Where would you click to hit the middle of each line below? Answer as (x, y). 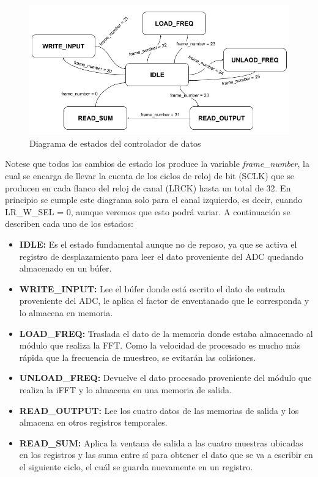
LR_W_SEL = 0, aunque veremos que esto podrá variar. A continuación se (148, 211)
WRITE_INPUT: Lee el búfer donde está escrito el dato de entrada (152, 288)
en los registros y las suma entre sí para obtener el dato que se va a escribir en (166, 455)
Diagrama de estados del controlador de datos (115, 143)
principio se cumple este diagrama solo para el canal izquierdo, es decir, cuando (154, 200)
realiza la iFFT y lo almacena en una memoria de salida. (125, 389)
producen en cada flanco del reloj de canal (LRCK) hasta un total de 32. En (148, 187)
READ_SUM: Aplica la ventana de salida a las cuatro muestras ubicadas (161, 442)
